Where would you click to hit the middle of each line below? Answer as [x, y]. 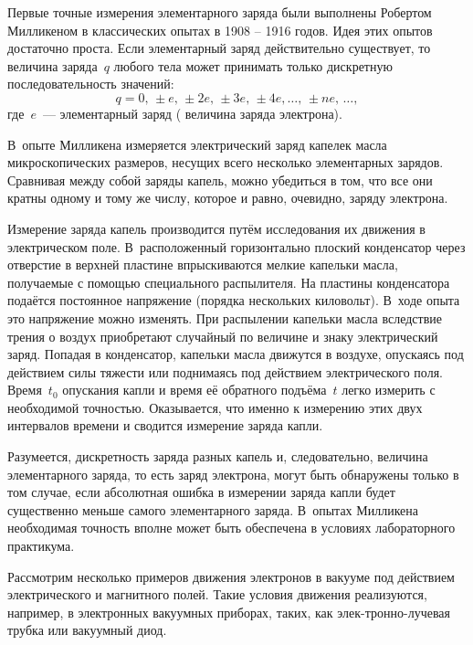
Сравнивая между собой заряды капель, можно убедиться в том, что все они [220, 180]
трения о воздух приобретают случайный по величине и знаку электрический [223, 336]
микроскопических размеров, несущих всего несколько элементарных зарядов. [226, 162]
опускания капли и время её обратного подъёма [194, 390]
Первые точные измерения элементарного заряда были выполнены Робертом [220, 12]
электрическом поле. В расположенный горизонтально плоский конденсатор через [236, 246]
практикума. [41, 546]
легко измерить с [389, 390]
